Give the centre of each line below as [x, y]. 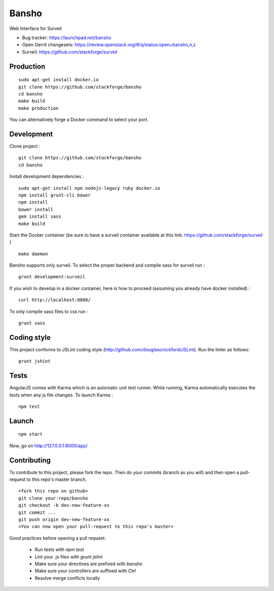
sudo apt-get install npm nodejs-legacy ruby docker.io [89, 188]
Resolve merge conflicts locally [67, 578]
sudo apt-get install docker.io [59, 80]
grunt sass [32, 323]
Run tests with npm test [59, 550]
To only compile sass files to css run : [49, 311]
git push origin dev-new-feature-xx [64, 520]
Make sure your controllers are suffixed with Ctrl [85, 571]
